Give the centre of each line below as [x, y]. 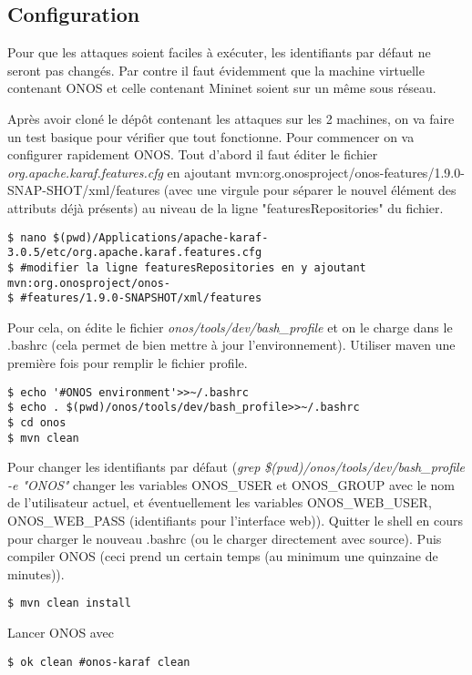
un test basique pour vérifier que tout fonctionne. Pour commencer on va [211, 136]
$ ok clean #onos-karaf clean [99, 662]
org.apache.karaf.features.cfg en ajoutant [119, 172]
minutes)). [36, 573]
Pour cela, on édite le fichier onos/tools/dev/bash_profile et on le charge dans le [230, 327]
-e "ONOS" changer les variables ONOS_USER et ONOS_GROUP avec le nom [231, 484]
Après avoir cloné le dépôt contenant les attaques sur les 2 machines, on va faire [231, 118]
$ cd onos [37, 422]
